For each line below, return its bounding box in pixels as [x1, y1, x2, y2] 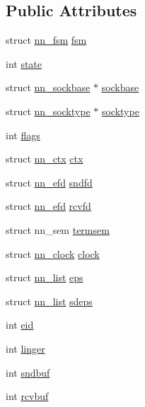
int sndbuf [6, 365, 50, 379]
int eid [6, 317, 34, 332]
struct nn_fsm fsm [6, 33, 87, 47]
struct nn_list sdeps [6, 293, 93, 308]
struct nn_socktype [6, 103, 91, 118]
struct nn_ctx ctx [6, 151, 83, 166]
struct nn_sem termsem [6, 222, 110, 237]
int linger [6, 341, 45, 355]
